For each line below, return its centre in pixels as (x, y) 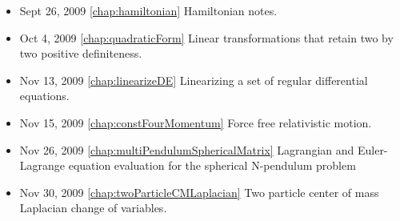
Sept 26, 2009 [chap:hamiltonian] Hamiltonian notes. (148, 10)
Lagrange (42, 165)
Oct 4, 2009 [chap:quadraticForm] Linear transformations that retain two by (206, 37)
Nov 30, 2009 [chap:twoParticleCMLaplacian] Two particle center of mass (199, 192)
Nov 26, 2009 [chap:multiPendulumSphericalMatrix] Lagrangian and (187, 149)
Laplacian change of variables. (93, 208)
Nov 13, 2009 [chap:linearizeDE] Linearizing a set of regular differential (194, 80)
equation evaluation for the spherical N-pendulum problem (212, 165)
